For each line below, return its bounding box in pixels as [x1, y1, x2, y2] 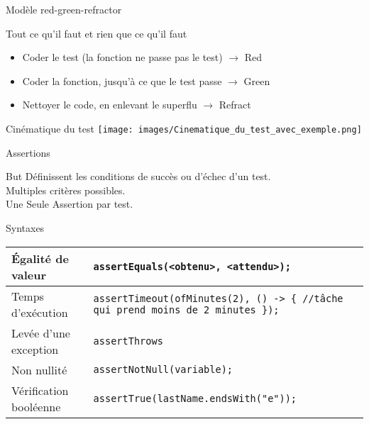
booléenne [11, 398, 61, 415]
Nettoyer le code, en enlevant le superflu [22, 97, 197, 112]
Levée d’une [11, 324, 70, 341]
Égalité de [11, 250, 69, 267]
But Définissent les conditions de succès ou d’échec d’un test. [6, 169, 271, 184]
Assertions [6, 145, 50, 160]
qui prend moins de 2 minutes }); [93, 303, 280, 316]
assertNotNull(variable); [93, 364, 233, 376]
